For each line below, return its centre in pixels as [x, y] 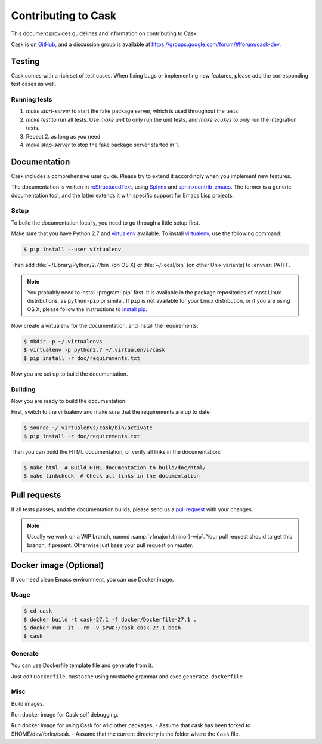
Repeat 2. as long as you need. [64, 136]
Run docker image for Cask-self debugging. [65, 715]
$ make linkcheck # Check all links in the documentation [112, 476]
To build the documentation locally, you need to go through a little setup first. [106, 222]
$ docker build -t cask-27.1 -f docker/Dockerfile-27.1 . [110, 619]
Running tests [32, 99]
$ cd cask [38, 611]
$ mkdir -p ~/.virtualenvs [63, 342]
